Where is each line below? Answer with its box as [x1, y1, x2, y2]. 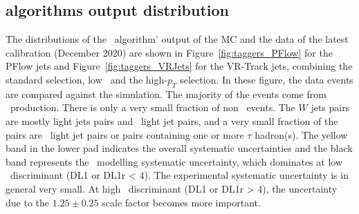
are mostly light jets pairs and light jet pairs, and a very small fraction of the [6, 113, 338, 128]
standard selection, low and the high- [6, 72, 167, 86]
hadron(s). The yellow [255, 127, 348, 142]
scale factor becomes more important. [102, 195, 261, 209]
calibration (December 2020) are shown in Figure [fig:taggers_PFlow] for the [6, 45, 333, 59]
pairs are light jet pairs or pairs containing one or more [6, 127, 244, 142]
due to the [6, 195, 49, 209]
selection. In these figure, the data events [180, 72, 353, 86]
